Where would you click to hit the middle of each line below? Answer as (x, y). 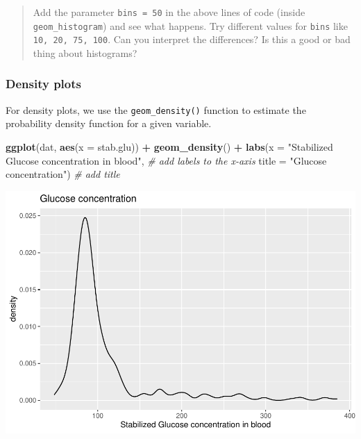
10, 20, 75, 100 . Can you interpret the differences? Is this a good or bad (192, 39)
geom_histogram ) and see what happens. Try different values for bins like (190, 25)
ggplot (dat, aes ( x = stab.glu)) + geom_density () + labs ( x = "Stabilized (169, 147)
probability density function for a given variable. (109, 123)
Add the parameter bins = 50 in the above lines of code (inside (169, 12)
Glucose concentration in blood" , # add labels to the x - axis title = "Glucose (166, 160)
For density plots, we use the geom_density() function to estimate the (156, 109)
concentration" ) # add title (63, 174)
